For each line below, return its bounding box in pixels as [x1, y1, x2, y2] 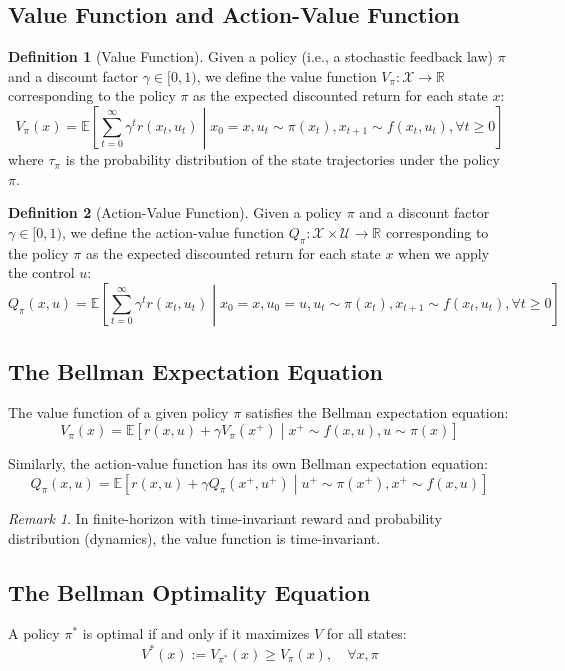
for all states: [326, 623, 407, 644]
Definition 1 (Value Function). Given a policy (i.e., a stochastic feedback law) [8, 46, 494, 67]
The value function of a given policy [8, 402, 229, 423]
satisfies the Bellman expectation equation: [245, 402, 509, 423]
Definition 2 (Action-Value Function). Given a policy [8, 202, 342, 223]
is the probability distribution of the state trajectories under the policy [65, 149, 500, 170]
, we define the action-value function [61, 222, 285, 243]
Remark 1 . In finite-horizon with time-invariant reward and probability [8, 508, 442, 529]
